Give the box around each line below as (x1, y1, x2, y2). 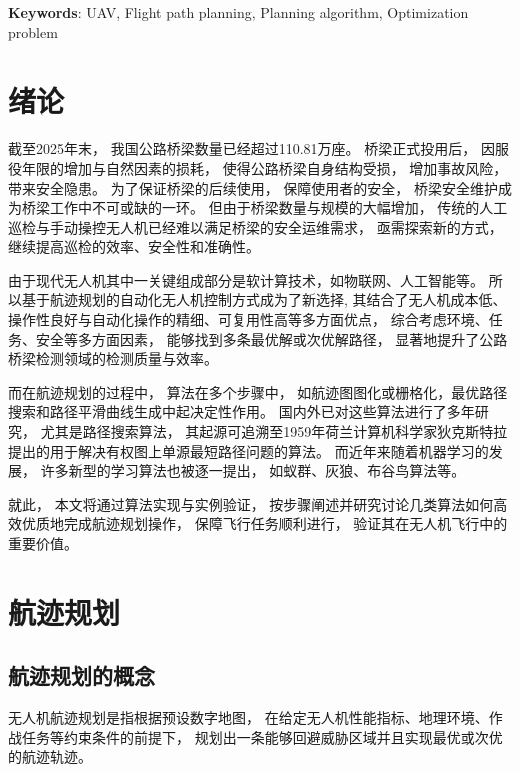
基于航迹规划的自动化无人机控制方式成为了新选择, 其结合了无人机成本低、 (21, 289, 507, 310)
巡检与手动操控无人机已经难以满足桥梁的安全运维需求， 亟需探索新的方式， (8, 216, 503, 237)
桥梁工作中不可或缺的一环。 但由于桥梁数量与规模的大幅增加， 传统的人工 (21, 197, 508, 218)
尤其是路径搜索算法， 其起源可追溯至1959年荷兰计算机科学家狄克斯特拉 (40, 421, 508, 442)
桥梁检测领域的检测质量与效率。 (8, 348, 218, 369)
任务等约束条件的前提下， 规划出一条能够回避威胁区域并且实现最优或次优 (21, 726, 503, 747)
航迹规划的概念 (8, 660, 155, 691)
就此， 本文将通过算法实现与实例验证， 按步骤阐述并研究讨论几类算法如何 (8, 493, 494, 514)
